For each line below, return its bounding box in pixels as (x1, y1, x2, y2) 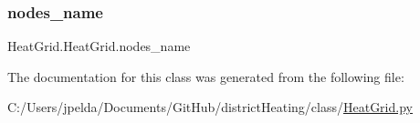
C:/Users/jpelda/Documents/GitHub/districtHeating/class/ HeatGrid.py (7, 97, 413, 117)
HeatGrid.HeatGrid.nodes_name (7, 36, 191, 56)
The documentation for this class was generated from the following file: (7, 67, 404, 86)
